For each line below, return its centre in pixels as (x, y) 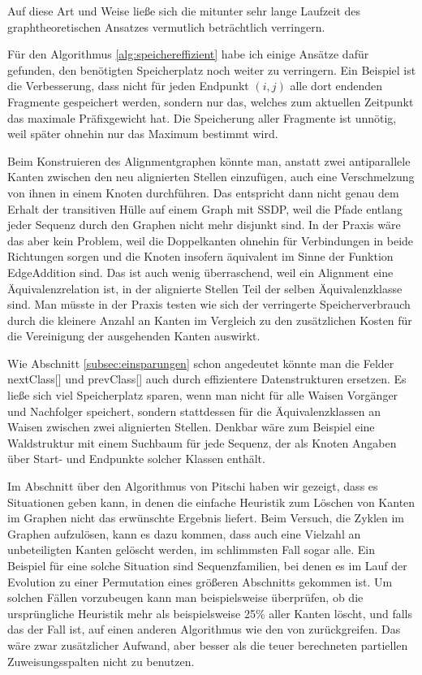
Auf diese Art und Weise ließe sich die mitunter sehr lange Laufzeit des (184, 11)
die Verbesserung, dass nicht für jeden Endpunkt (128, 86)
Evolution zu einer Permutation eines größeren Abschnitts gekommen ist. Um (200, 581)
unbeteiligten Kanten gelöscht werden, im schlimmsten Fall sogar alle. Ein (192, 550)
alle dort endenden (336, 86)
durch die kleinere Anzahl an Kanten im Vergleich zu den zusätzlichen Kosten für (210, 320)
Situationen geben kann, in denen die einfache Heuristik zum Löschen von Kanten (211, 502)
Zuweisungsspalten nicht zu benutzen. (101, 661)
